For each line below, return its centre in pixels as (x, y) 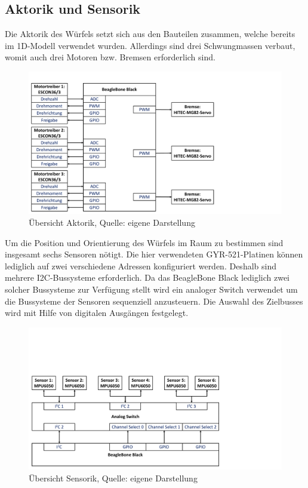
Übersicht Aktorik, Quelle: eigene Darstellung (112, 222)
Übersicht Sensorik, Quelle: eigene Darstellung (113, 478)
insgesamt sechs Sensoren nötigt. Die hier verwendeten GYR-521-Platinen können (154, 254)
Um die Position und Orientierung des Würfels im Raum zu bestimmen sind (144, 242)
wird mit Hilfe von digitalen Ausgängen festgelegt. (97, 313)
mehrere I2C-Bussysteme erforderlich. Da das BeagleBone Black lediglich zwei (147, 277)
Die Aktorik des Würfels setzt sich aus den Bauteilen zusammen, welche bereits (150, 34)
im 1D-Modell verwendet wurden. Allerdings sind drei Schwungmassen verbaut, (150, 45)
